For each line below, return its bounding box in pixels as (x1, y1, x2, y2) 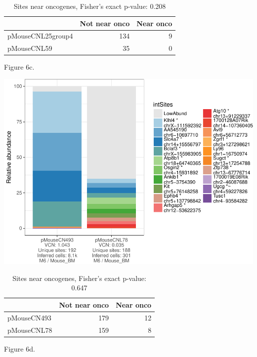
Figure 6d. (4, 343, 35, 354)
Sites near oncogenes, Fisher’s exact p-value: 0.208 (13, 1, 166, 11)
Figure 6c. (4, 62, 35, 72)
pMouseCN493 (7, 312, 51, 322)
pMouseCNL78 (7, 324, 52, 335)
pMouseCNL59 (7, 43, 52, 53)
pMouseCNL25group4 (7, 31, 73, 41)
